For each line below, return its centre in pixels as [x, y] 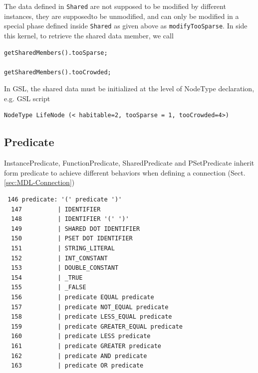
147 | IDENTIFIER [56, 209]
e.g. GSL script [27, 98]
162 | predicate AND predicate [79, 356]
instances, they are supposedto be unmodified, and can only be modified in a [122, 16]
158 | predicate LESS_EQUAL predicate [92, 317]
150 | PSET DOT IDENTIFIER [72, 239]
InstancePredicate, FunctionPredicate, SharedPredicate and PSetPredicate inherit [129, 163]
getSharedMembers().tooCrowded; [58, 72]
